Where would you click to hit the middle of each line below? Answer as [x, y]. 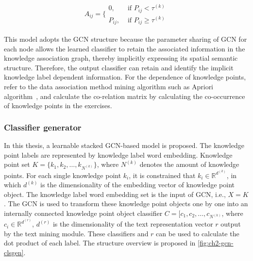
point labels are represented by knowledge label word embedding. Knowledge [118, 155]
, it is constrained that [162, 175]
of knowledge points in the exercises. [58, 106]
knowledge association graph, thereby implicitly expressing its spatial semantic [121, 58]
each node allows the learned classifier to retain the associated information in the [125, 48]
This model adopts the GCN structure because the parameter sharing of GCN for [126, 39]
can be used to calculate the [198, 233]
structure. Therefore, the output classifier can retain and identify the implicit [119, 67]
